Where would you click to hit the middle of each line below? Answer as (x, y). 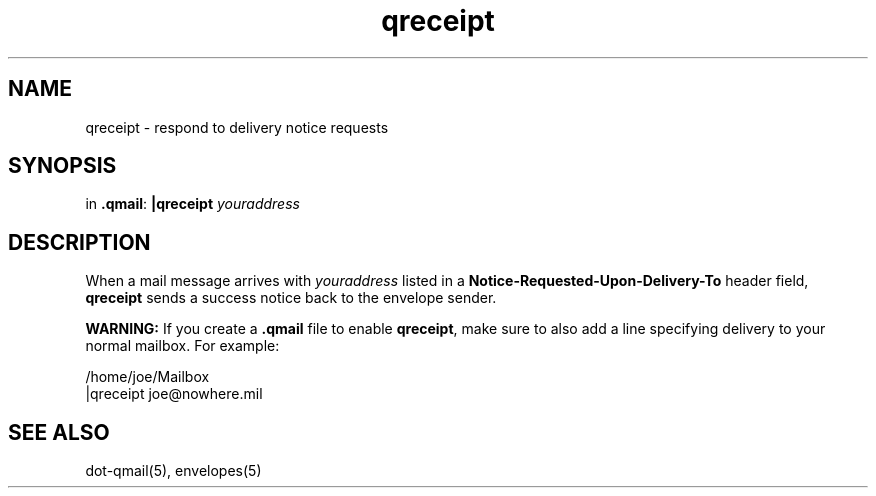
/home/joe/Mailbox (147, 377)
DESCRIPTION (79, 242)
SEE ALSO (59, 432)
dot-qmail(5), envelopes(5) (173, 471)
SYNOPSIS (62, 166)
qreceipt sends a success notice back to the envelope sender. (291, 298)
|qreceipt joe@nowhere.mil (174, 394)
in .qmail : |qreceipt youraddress (192, 204)
